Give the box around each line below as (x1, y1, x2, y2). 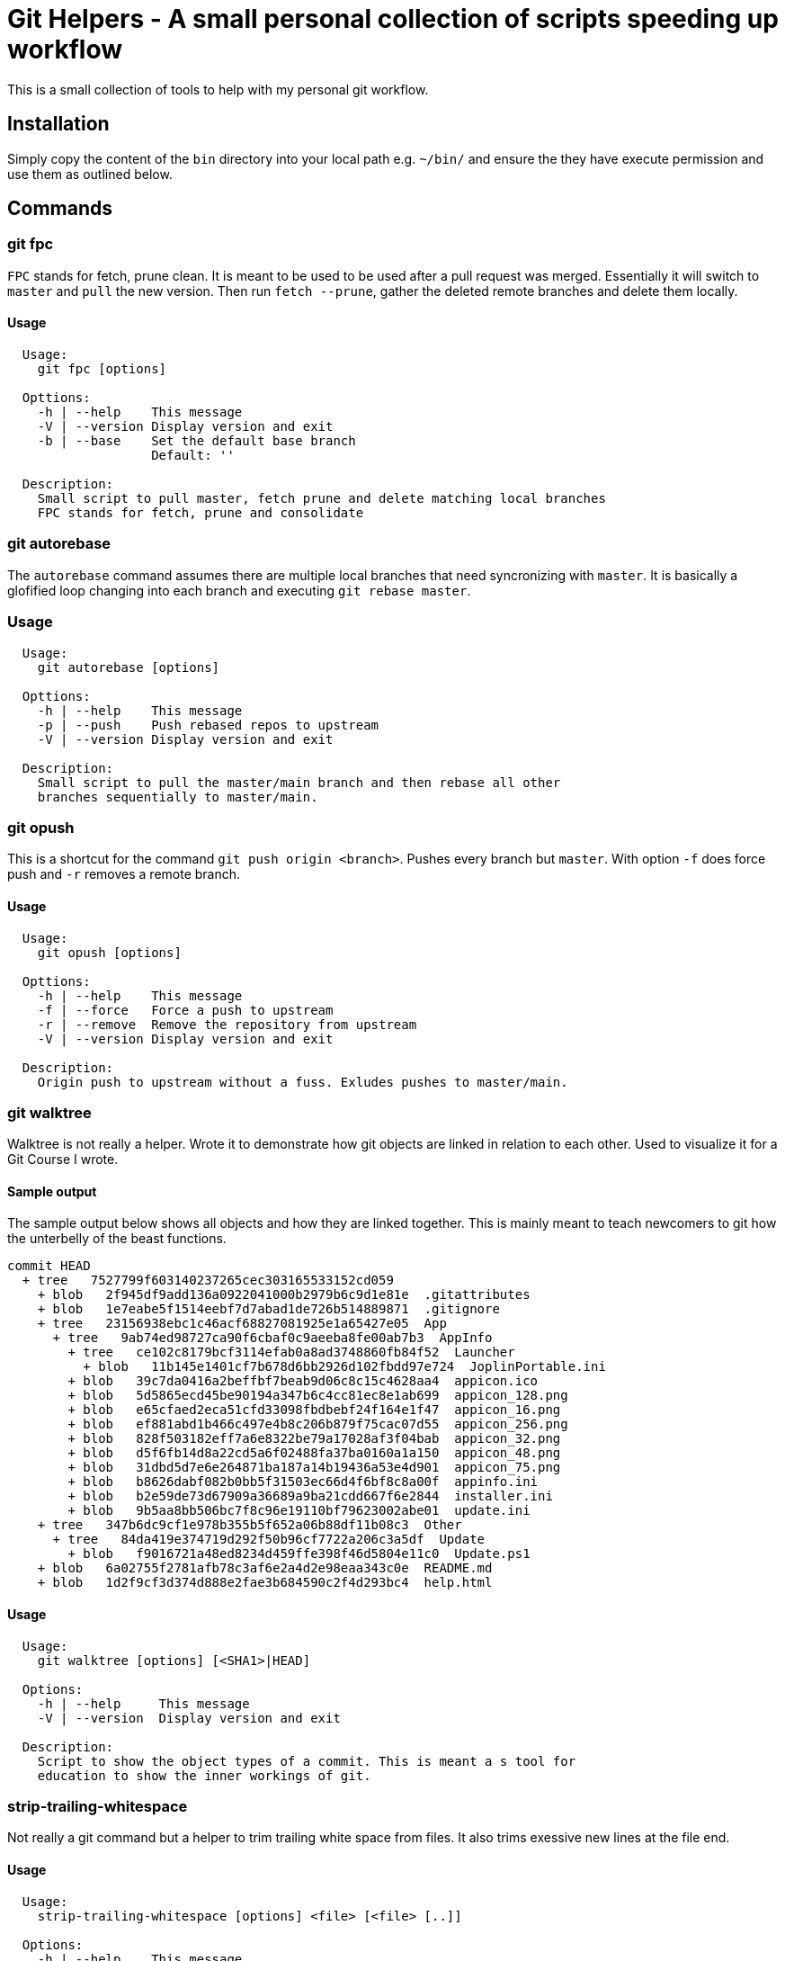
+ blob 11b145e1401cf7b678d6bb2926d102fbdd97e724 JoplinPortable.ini (83, 1359, 606, 1374)
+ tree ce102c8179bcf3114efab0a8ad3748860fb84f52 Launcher (67, 1345, 515, 1360)
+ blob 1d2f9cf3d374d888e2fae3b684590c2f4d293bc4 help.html (37, 1575, 493, 1590)
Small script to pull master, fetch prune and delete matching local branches (37, 491, 606, 506)
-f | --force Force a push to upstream (37, 1002, 334, 1017)
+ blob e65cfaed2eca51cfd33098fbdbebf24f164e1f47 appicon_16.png (67, 1402, 561, 1418)
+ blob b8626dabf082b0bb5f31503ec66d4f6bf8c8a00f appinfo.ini (67, 1474, 539, 1490)
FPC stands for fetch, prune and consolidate (37, 506, 364, 521)
